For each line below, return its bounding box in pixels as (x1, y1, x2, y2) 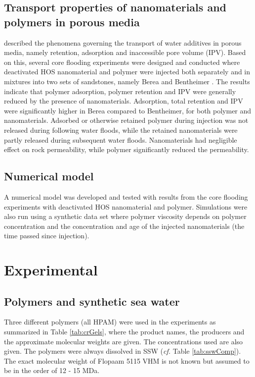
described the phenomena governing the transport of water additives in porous (4, 37, 242, 48)
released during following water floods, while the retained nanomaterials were (4, 124, 238, 135)
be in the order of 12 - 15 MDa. (4, 365, 100, 376)
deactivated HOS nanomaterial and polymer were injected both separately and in (4, 66, 251, 77)
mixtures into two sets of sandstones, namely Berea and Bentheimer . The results (4, 76, 250, 86)
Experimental (4, 260, 98, 280)
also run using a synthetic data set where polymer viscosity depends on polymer (4, 211, 247, 221)
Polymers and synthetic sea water (4, 293, 180, 309)
